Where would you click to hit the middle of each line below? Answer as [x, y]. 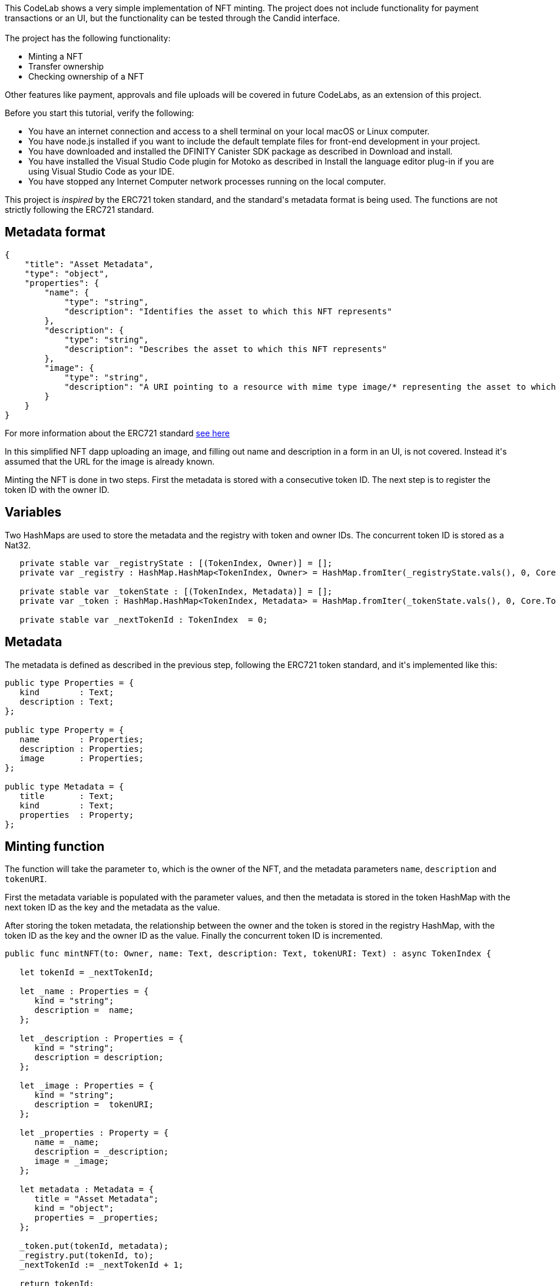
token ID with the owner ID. [57, 489]
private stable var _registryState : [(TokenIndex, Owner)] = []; [176, 563]
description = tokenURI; [94, 1105]
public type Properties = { [69, 683]
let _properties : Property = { [94, 1133]
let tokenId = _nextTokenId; [87, 973]
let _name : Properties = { [84, 991]
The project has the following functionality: [88, 38]
